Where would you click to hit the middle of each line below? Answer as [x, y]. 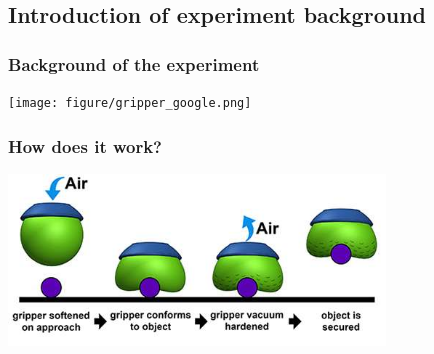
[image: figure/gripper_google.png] [130, 103]
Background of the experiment [134, 63]
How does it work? [85, 145]
